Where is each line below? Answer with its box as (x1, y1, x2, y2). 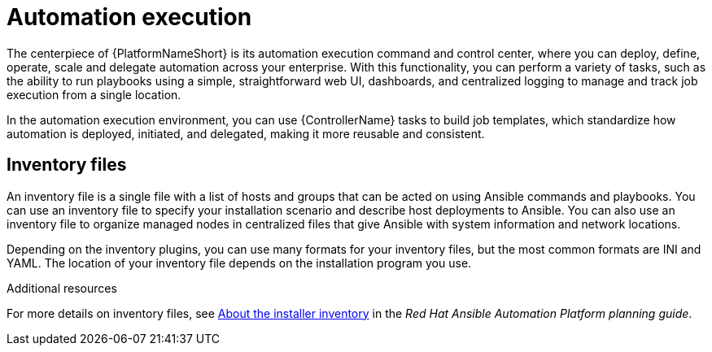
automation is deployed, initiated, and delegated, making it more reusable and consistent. (7, 126, 485, 141)
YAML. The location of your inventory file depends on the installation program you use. (7, 255, 472, 270)
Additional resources (7, 280, 117, 295)
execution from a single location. (7, 87, 181, 102)
